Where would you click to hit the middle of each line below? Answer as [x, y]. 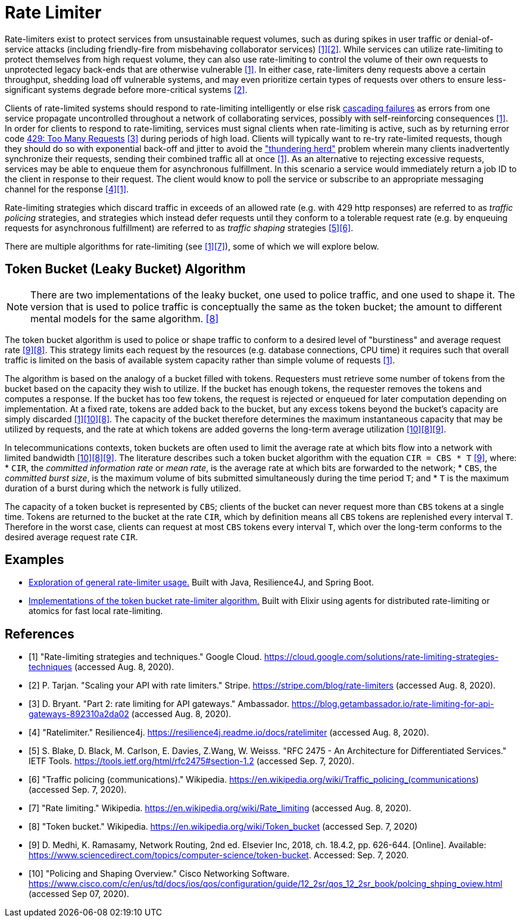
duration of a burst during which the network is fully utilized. [123, 488]
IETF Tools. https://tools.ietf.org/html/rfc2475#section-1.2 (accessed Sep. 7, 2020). [192, 761]
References [40, 634]
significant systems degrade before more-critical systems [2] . [126, 89]
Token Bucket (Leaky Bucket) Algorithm [125, 269]
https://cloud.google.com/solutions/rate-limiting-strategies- [381, 657]
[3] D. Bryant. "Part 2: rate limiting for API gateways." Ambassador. [159, 704]
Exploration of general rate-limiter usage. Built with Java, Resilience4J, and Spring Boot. [201, 583]
